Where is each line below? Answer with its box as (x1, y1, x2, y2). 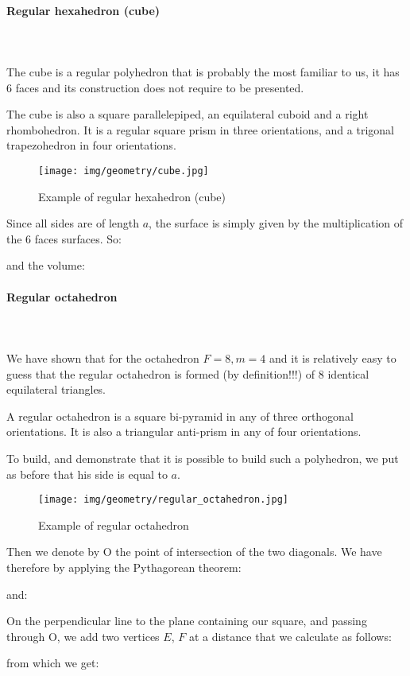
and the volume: (6, 257, 85, 274)
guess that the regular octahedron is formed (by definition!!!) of (6, 365, 315, 382)
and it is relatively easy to (269, 349, 396, 366)
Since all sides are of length (6, 215, 140, 231)
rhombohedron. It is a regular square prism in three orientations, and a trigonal (6, 121, 394, 138)
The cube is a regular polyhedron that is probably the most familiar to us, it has (6, 63, 400, 80)
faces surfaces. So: (34, 230, 122, 247)
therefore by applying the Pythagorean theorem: (6, 558, 242, 575)
